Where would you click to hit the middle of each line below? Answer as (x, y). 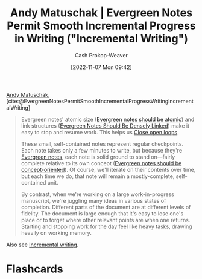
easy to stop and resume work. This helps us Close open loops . (100, 132)
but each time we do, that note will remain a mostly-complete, (98, 176)
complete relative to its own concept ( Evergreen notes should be (101, 163)
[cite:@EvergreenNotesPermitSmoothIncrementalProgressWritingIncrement (100, 101)
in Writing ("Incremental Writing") (101, 39)
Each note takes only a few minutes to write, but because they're (102, 150)
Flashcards (35, 269)
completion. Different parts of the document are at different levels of (106, 207)
